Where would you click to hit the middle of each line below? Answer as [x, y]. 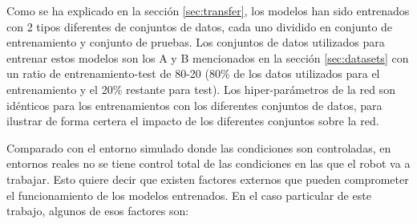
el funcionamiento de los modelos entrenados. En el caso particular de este [189, 195]
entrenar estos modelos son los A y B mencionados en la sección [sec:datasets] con [208, 57]
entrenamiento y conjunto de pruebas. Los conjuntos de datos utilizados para [196, 42]
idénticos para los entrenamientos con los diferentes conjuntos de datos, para [194, 105]
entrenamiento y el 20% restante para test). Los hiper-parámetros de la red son [201, 89]
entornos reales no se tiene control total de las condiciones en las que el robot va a [208, 163]
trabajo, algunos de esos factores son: [98, 211]
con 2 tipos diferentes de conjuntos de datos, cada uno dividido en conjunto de [200, 26]
